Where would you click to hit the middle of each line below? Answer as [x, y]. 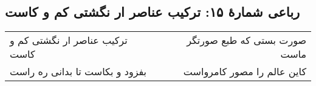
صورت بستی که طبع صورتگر [246, 40]
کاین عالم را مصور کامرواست [245, 72]
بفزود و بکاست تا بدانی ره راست [78, 72]
